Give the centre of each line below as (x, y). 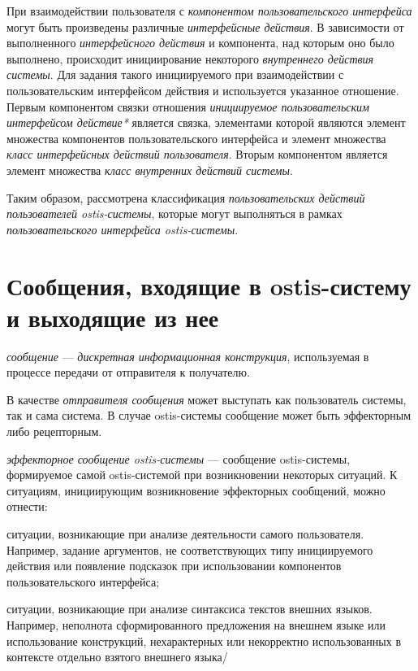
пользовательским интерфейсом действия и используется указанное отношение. (203, 90)
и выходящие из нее (113, 317)
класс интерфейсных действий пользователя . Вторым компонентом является (197, 154)
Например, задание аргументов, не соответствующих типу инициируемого (190, 549)
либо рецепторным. (54, 431)
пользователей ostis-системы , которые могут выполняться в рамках (175, 213)
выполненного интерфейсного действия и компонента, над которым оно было (200, 43)
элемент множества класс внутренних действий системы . (150, 170)
